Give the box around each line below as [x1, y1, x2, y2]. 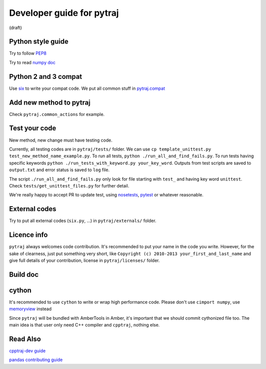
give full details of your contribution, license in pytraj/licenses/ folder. [9, 257, 160, 263]
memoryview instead [9, 306, 52, 312]
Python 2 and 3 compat [9, 72, 82, 81]
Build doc [9, 270, 39, 279]
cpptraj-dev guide [9, 348, 46, 354]
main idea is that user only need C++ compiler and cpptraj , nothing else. [9, 322, 160, 328]
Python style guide [9, 37, 68, 46]
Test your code [9, 124, 57, 133]
